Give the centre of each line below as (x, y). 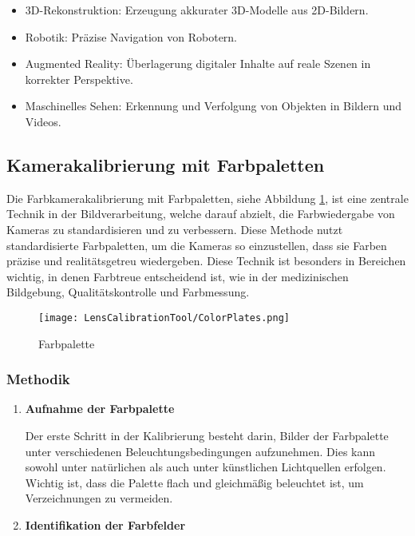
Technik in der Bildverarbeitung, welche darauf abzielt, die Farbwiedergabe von (201, 214)
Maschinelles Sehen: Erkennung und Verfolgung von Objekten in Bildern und (213, 106)
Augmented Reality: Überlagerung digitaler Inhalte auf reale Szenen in (198, 64)
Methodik (38, 379)
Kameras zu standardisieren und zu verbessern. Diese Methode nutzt (175, 229)
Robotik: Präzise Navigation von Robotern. (131, 36)
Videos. (43, 121)
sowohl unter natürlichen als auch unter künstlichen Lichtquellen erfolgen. (206, 467)
